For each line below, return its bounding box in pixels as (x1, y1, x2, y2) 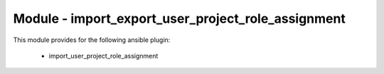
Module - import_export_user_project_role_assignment (13, 11, 346, 26)
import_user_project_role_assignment (48, 51, 159, 60)
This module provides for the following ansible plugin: (13, 36, 171, 44)
